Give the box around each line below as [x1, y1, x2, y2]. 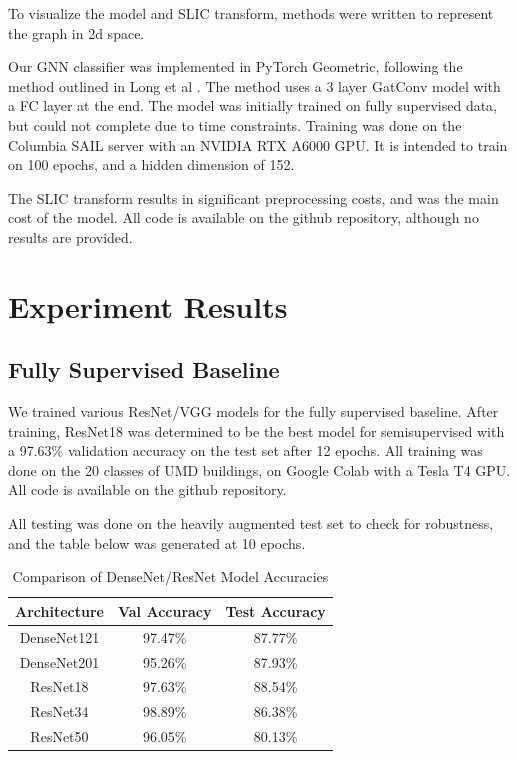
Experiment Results [8, 285, 288, 326]
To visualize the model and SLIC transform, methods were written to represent [8, 3, 494, 23]
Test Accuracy [225, 600, 326, 621]
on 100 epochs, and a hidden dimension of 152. [8, 154, 295, 175]
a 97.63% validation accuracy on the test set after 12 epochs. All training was [8, 440, 483, 461]
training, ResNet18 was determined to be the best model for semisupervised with [8, 420, 505, 441]
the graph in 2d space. [8, 22, 145, 43]
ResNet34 [30, 701, 89, 722]
